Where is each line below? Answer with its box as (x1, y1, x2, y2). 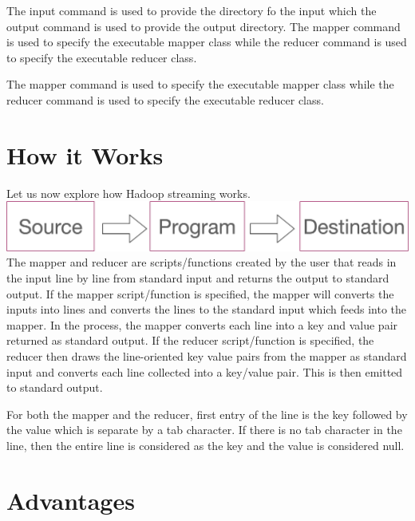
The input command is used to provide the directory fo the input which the (6, 2, 377, 18)
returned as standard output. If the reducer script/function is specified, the (6, 332, 374, 349)
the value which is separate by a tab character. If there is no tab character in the (6, 421, 402, 438)
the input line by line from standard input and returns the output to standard (6, 269, 389, 286)
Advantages (6, 484, 135, 516)
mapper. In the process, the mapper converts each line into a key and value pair (6, 316, 398, 333)
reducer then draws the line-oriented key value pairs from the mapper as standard (6, 347, 407, 364)
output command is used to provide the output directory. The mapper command (6, 18, 401, 34)
